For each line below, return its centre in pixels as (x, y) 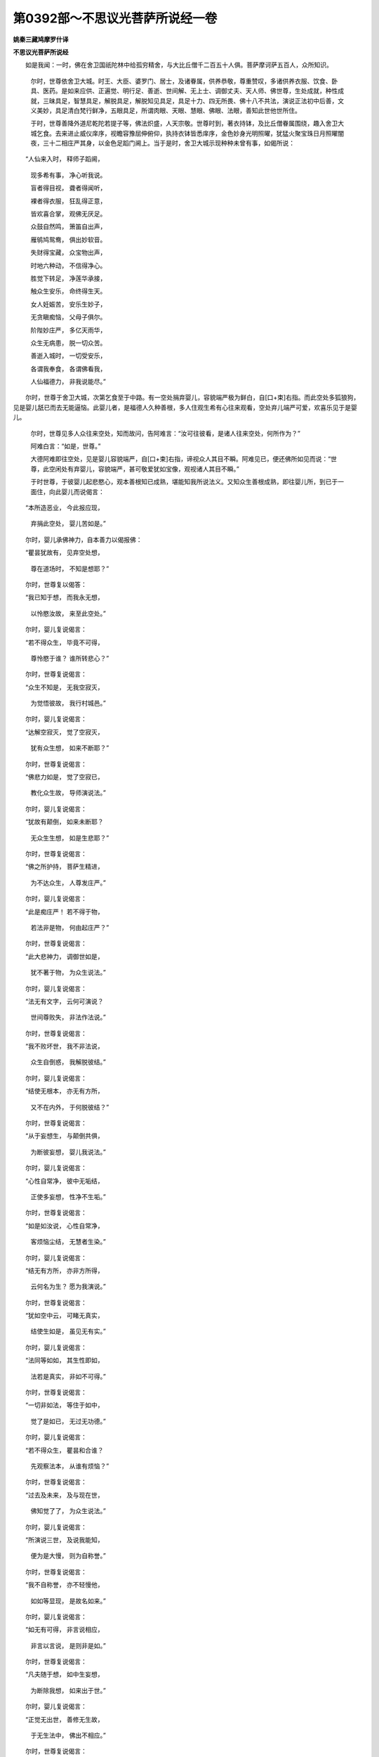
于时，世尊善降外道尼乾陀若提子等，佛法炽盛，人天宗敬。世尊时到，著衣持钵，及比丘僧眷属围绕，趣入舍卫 (184, 124)
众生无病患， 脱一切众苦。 (68, 343)
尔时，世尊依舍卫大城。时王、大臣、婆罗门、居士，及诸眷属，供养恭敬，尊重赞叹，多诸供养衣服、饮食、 (181, 81)
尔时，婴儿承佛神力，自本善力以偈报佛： (84, 539)
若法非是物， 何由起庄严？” (70, 927)
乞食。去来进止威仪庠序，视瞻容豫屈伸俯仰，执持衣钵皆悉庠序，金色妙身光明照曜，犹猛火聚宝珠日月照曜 (187, 133)
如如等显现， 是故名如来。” (68, 1601)
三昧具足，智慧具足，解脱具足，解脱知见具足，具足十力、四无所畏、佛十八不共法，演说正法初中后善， (190, 101)
